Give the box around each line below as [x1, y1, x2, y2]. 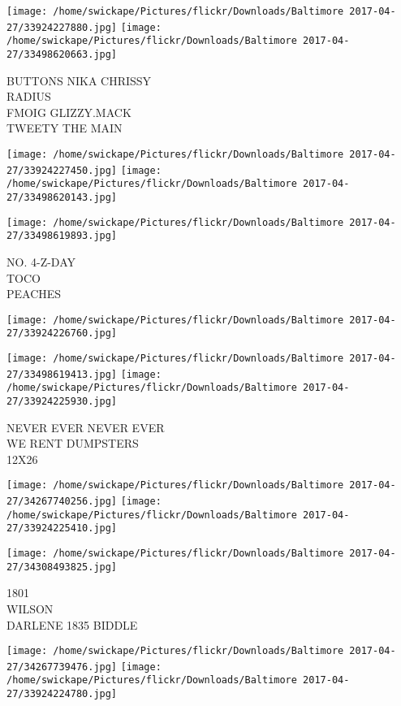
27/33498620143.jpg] [6, 191, 118, 203]
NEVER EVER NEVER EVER [6, 418, 165, 435]
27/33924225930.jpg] [6, 396, 118, 407]
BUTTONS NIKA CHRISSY [6, 71, 152, 89]
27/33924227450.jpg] [6, 164, 118, 176]
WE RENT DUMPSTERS [6, 435, 139, 452]
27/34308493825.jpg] [6, 561, 118, 573]
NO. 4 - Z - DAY [6, 253, 76, 270]
